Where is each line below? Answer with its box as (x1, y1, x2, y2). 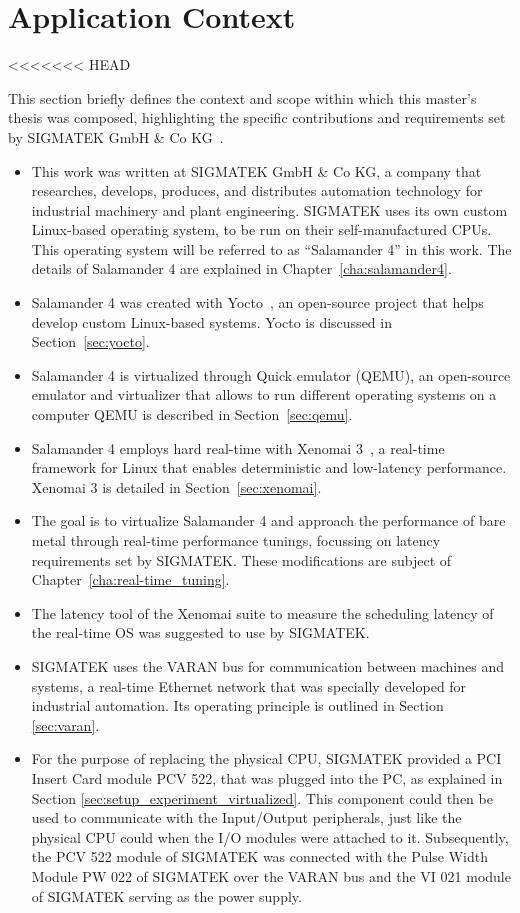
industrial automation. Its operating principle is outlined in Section (31, 695, 444, 716)
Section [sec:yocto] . (31, 331, 150, 352)
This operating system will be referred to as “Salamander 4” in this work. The (31, 238, 512, 259)
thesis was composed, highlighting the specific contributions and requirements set (8, 107, 506, 128)
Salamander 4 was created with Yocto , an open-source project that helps (31, 292, 484, 313)
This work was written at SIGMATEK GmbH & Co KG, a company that (31, 160, 482, 181)
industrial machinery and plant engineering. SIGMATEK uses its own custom (31, 199, 508, 220)
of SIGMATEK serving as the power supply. (31, 885, 302, 906)
